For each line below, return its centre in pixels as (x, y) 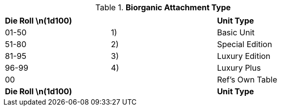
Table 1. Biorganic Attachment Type (163, 7)
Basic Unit (236, 32)
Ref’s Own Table (247, 80)
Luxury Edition (244, 56)
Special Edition (244, 44)
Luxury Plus (239, 68)
